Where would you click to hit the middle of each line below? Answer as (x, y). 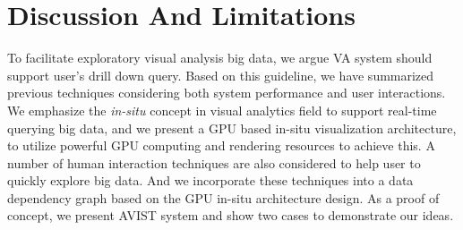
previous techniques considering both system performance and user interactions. (227, 93)
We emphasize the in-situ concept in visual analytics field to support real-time (222, 110)
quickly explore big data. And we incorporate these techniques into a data (210, 180)
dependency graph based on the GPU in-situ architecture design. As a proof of (223, 197)
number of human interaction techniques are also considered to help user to (214, 162)
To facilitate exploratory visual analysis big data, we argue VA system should (220, 58)
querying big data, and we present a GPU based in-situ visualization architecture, (232, 128)
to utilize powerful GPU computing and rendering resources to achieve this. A (221, 145)
